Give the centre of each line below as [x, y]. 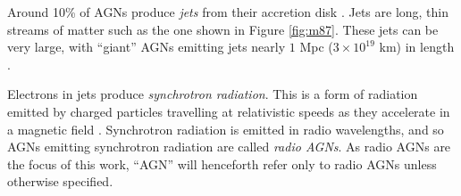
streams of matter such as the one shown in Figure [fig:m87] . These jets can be [223, 29]
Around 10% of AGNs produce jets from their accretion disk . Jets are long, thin [228, 12]
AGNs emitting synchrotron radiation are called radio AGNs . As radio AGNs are [229, 147]
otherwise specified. [60, 181]
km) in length [417, 47]
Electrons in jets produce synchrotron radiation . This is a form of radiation [213, 94]
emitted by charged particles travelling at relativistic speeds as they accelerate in [229, 111]
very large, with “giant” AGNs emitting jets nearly [147, 47]
